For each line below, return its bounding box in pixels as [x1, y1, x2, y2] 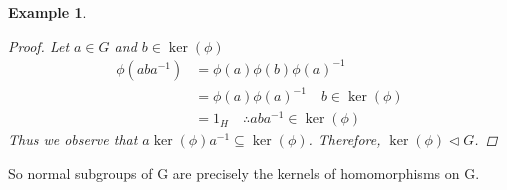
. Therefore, [308, 129, 381, 150]
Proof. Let [8, 35, 70, 56]
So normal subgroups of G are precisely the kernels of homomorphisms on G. [8, 162, 480, 183]
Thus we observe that [8, 129, 138, 150]
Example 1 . [8, 2, 87, 22]
